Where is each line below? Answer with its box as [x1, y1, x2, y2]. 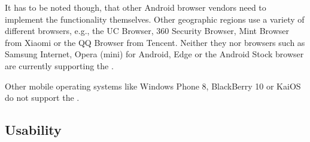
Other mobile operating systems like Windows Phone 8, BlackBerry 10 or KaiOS [5, 79, 301, 92]
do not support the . [5, 91, 80, 104]
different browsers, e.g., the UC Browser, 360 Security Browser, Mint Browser [5, 24, 289, 37]
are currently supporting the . [5, 59, 114, 72]
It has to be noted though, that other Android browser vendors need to [5, 1, 266, 13]
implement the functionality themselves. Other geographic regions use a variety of [5, 13, 305, 25]
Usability [5, 121, 62, 139]
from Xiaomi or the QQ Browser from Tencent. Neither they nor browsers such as [5, 36, 305, 48]
